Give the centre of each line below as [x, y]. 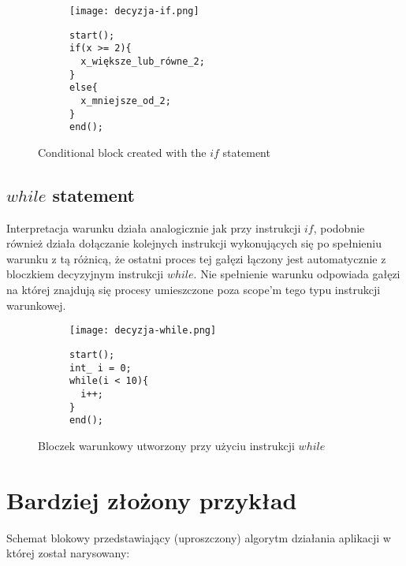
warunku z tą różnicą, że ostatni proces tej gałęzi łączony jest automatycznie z [196, 258]
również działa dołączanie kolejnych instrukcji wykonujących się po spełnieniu [194, 243]
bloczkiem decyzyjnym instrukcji [85, 274]
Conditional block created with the [122, 152]
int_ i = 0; [101, 368]
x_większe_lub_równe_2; [143, 61]
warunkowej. [36, 305]
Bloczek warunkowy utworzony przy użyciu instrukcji [166, 445]
